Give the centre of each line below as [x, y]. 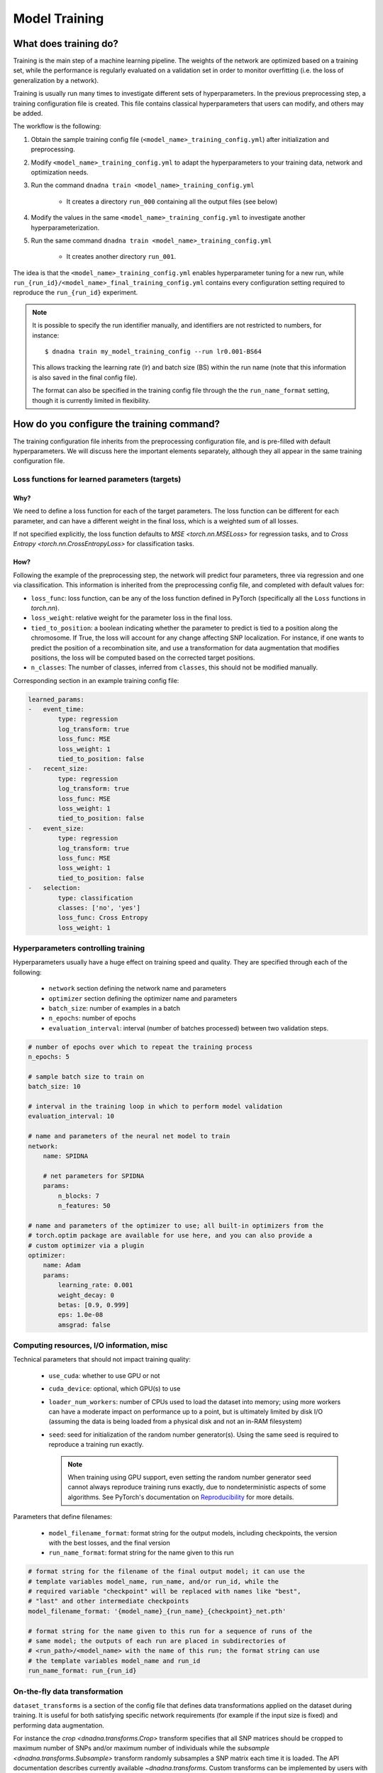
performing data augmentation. [59, 1725]
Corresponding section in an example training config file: [96, 680]
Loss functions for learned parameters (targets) [97, 479]
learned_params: [56, 699]
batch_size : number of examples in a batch [115, 1008]
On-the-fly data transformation [68, 1691]
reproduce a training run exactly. [96, 1445]
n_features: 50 [84, 1206]
